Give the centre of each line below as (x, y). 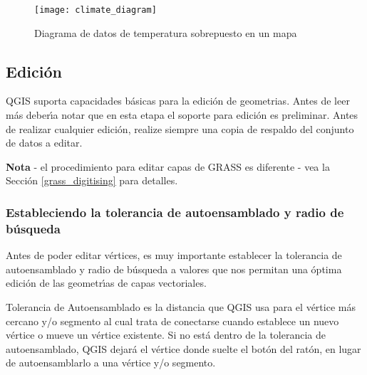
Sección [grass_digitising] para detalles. (92, 180)
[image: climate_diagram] (95, 10)
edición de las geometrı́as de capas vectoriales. (106, 283)
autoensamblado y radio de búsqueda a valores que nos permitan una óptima (174, 269)
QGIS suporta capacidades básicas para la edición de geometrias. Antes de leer (178, 101)
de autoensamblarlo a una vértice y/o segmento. (111, 363)
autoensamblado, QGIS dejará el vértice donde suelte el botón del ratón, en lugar (183, 348)
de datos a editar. (44, 143)
